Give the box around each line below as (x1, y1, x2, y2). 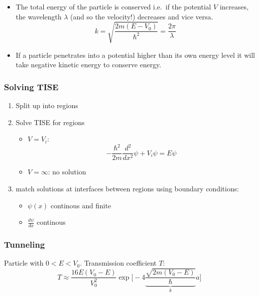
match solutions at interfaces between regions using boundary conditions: (15, 183, 239, 194)
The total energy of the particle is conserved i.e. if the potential (15, 1, 211, 11)
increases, (220, 1, 249, 11)
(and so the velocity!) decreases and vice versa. (70, 11, 213, 21)
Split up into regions (15, 100, 78, 111)
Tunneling (4, 238, 45, 251)
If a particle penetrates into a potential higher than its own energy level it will (15, 49, 255, 60)
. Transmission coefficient (80, 258, 157, 268)
